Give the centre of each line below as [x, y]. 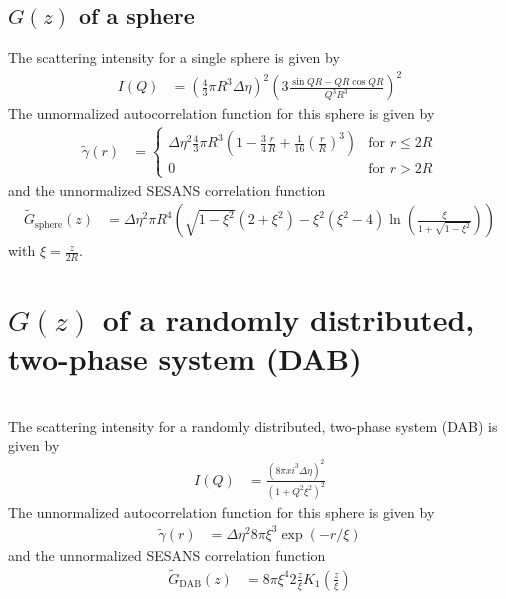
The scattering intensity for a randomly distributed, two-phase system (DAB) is [253, 425]
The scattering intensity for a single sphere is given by [174, 57]
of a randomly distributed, [288, 319]
